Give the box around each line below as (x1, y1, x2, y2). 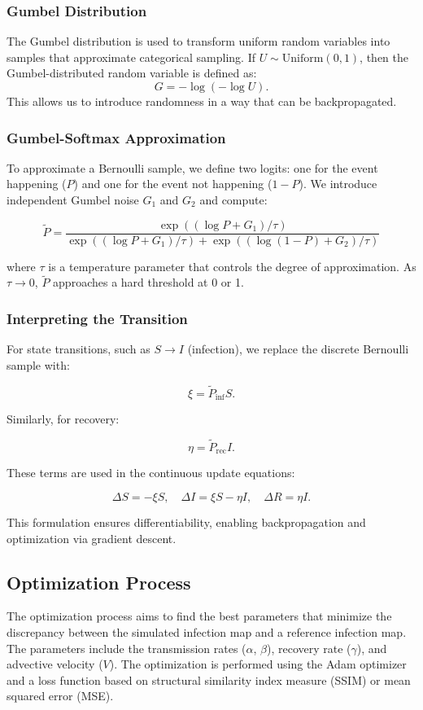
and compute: (199, 191, 268, 208)
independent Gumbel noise (7, 191, 139, 208)
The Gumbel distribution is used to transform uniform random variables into (7, 33, 390, 50)
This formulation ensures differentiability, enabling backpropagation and (7, 514, 366, 530)
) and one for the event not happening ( (73, 175, 273, 192)
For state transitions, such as (7, 340, 150, 357)
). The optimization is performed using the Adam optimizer (109, 655, 407, 673)
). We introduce (299, 175, 377, 192)
